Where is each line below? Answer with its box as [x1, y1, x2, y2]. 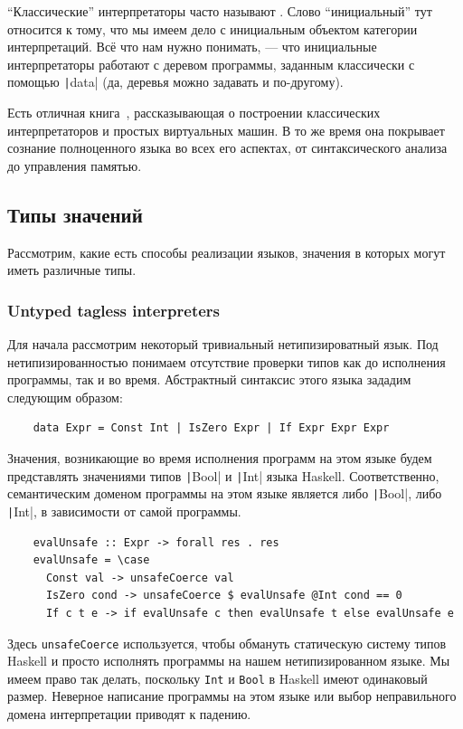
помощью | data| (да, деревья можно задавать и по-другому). [7, 72, 344, 91]
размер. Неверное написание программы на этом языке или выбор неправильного [7, 686, 457, 705]
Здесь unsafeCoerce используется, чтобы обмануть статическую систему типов [7, 633, 447, 652]
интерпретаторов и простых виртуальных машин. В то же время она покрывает [7, 120, 445, 139]
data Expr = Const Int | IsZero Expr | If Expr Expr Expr [33, 421, 390, 435]
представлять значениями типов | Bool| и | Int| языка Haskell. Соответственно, [7, 466, 439, 485]
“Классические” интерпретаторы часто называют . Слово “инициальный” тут [7, 2, 432, 20]
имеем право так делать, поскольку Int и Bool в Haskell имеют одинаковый [7, 668, 428, 687]
